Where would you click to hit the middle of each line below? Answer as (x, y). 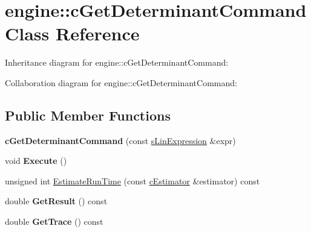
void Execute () (36, 161)
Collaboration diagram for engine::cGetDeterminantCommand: (121, 82)
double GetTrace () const (54, 221)
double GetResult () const (56, 201)
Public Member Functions (88, 115)
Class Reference (72, 33)
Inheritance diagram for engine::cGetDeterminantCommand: (117, 62)
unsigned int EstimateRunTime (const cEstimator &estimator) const (133, 180)
